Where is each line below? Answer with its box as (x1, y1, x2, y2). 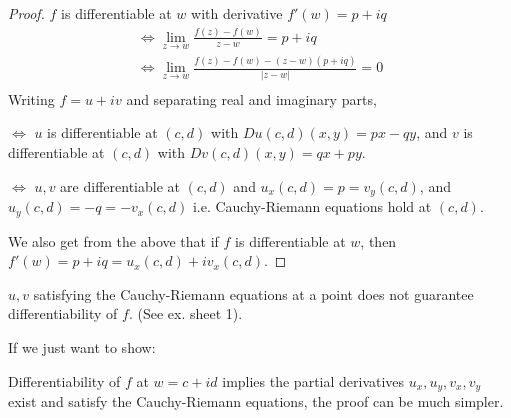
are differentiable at (60, 175, 180, 196)
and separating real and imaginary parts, (126, 88, 377, 109)
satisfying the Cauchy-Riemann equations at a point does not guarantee (33, 283, 474, 304)
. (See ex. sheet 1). (128, 303, 243, 324)
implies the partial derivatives (222, 370, 405, 391)
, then (360, 230, 397, 251)
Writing (8, 88, 55, 109)
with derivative (191, 3, 283, 23)
